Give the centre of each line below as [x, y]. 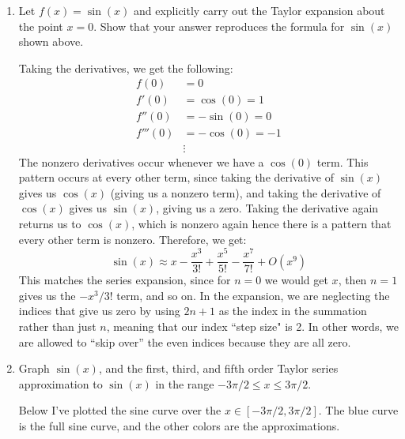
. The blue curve [358, 410]
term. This [343, 161]
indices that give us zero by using [99, 311]
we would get [296, 280]
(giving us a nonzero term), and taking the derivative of [246, 192]
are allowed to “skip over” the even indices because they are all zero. [185, 341]
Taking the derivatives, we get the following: [126, 68]
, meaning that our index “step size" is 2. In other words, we [252, 326]
